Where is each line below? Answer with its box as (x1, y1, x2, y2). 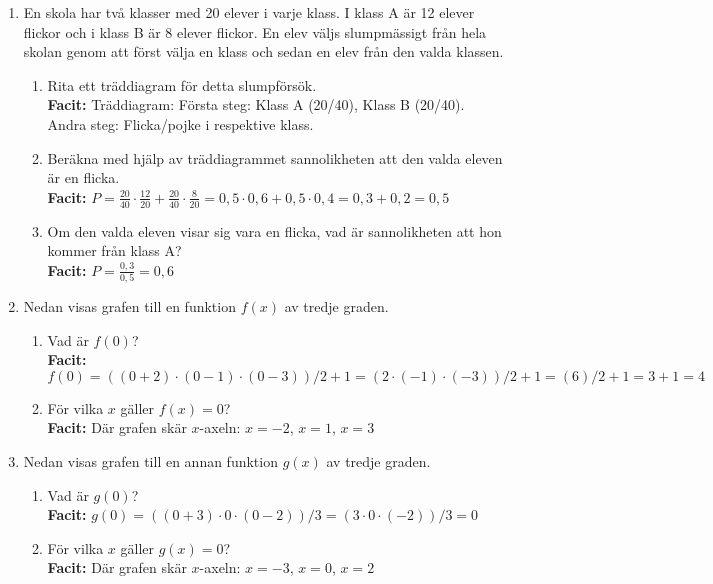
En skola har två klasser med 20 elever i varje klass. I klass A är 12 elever (23, 2, 475, 22)
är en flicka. (47, 167, 120, 188)
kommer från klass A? (47, 240, 182, 261)
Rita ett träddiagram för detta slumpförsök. (47, 74, 317, 95)
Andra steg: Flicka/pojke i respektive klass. (47, 113, 314, 134)
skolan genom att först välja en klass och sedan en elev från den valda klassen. (23, 41, 504, 62)
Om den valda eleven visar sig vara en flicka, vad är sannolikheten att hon (47, 220, 502, 241)
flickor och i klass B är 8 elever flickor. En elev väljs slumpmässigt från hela (23, 21, 487, 42)
